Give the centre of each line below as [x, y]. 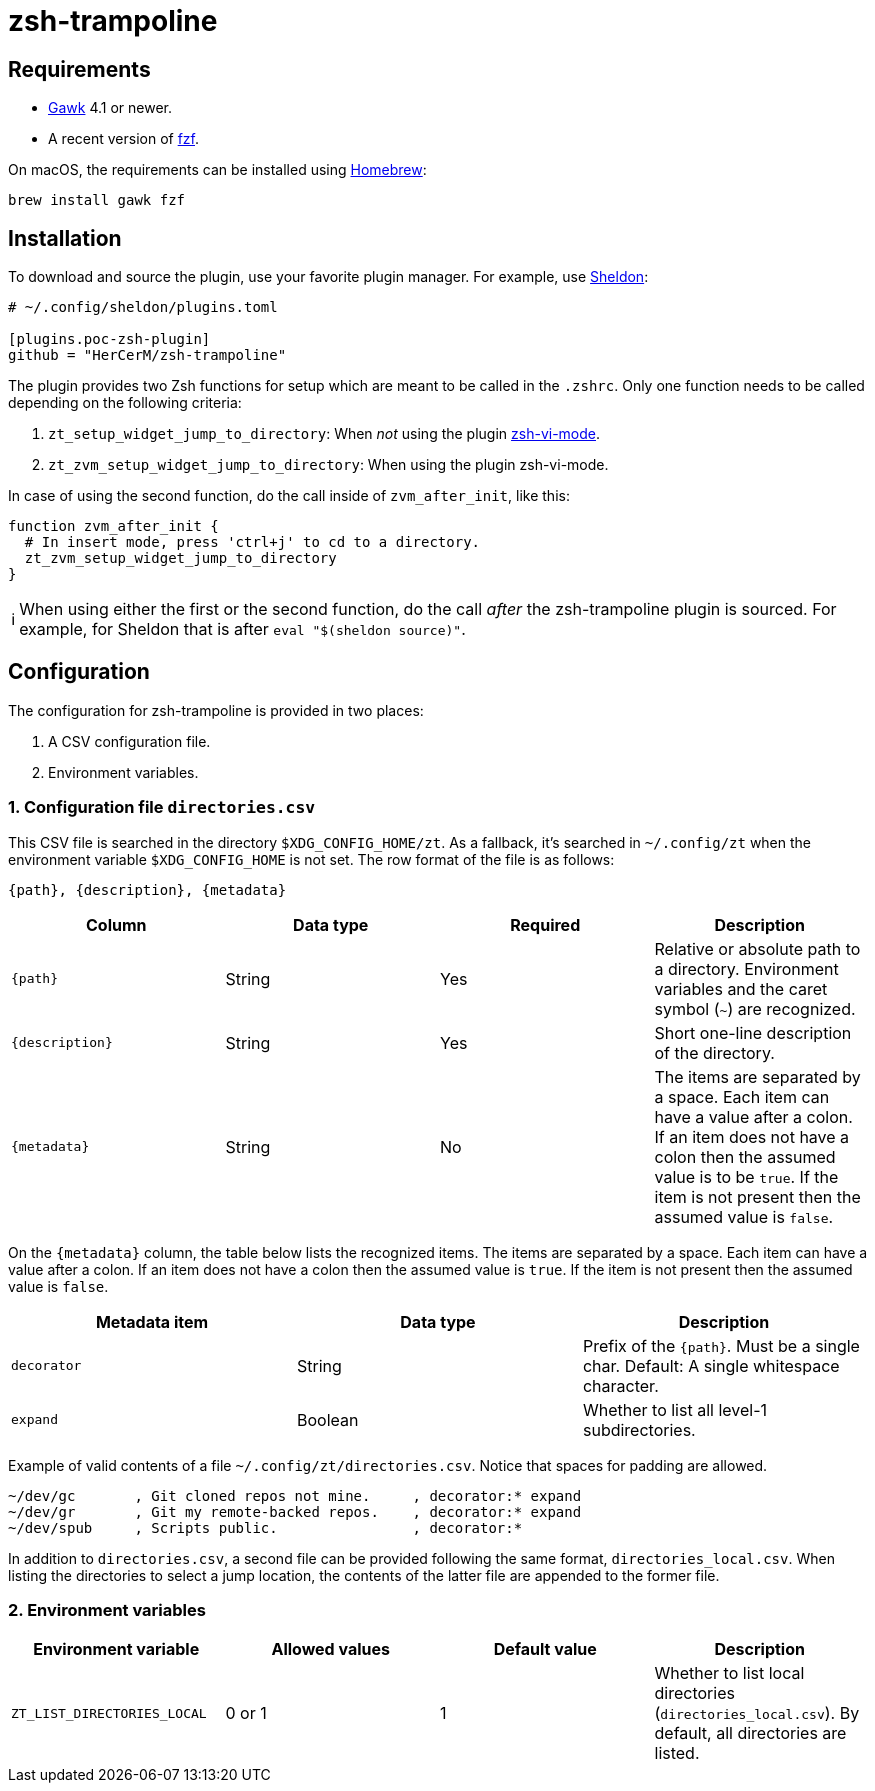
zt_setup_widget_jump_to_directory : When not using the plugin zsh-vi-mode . [324, 434]
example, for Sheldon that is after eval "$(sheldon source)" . [242, 629]
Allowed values [330, 1649]
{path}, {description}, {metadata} [147, 889]
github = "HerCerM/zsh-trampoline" [147, 355]
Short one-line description [753, 1032]
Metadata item [152, 1321]
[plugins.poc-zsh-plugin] [109, 339]
